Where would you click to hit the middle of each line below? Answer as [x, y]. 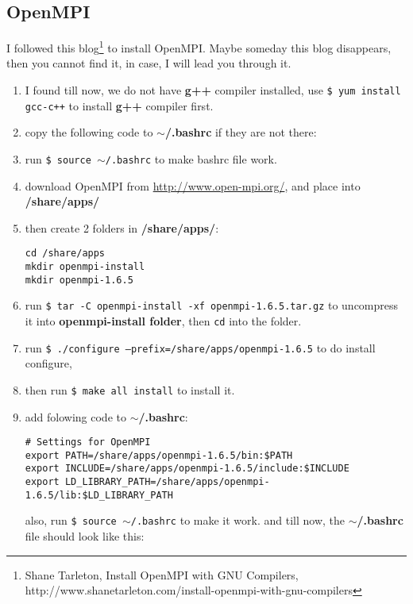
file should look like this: [85, 536]
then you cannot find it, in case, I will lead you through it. [149, 63]
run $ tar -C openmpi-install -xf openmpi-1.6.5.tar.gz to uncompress [212, 305]
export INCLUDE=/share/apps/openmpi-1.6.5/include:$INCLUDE [187, 469]
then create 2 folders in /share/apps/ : [122, 227]
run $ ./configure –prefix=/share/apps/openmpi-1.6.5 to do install [200, 347]
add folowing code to [75, 416]
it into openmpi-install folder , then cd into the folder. [163, 321]
